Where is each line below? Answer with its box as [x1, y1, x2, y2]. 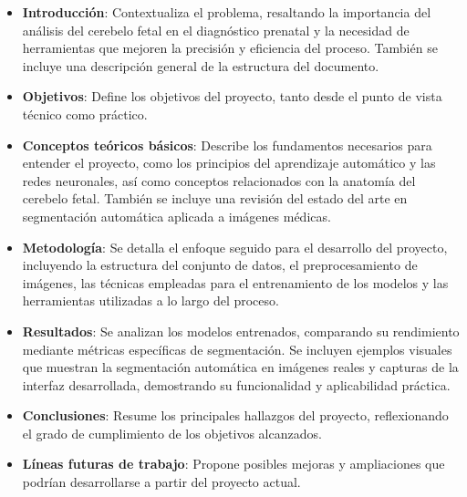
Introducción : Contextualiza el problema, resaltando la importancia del [22, 3, 431, 21]
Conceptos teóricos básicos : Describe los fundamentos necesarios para [22, 135, 432, 154]
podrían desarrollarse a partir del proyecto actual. [22, 472, 301, 492]
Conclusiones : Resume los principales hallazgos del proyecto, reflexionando [22, 406, 449, 425]
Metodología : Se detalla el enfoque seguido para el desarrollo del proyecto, [22, 237, 448, 256]
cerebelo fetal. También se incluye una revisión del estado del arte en [22, 189, 408, 208]
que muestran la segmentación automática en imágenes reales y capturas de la [22, 357, 459, 377]
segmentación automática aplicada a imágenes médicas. [22, 206, 331, 225]
